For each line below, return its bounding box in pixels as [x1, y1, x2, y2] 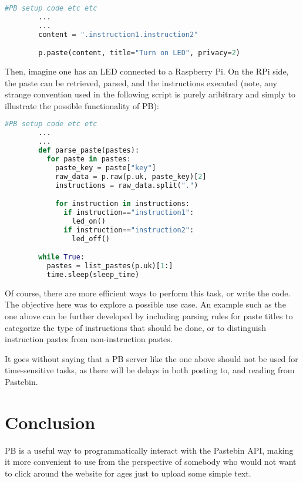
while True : [38, 253, 85, 262]
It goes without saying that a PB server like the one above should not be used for [5, 352, 298, 364]
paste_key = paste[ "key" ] [55, 163, 156, 172]
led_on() [72, 217, 106, 225]
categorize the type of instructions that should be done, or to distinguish [5, 321, 267, 333]
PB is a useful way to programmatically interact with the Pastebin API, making [5, 444, 294, 456]
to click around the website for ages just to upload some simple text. [5, 467, 251, 479]
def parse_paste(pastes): [38, 146, 140, 155]
